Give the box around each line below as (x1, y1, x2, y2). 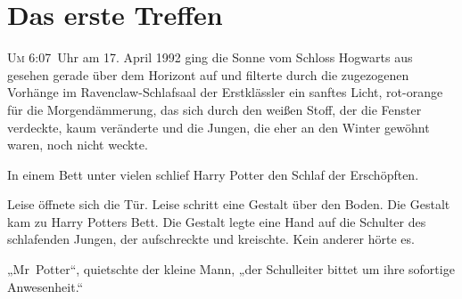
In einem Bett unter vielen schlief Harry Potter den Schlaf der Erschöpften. (7, 165, 419, 183)
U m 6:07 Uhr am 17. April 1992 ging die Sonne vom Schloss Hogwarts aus (7, 48, 413, 67)
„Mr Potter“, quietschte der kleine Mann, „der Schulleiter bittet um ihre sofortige (7, 260, 455, 279)
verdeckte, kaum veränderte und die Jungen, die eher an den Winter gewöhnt (7, 117, 430, 136)
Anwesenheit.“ (7, 277, 84, 295)
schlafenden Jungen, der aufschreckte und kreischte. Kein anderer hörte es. (7, 230, 415, 248)
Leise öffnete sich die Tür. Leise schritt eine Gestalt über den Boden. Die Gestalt (7, 195, 450, 214)
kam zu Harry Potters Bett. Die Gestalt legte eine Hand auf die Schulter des (7, 212, 426, 230)
